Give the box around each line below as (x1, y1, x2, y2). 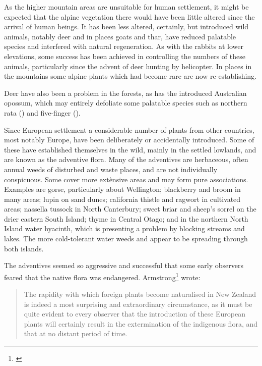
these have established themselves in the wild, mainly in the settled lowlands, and (4, 144, 256, 154)
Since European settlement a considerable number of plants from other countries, (4, 124, 254, 135)
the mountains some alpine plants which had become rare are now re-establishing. (4, 71, 257, 81)
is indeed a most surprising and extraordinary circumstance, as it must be (24, 298, 252, 309)
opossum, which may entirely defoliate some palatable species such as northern (4, 97, 247, 108)
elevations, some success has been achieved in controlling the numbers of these (4, 50, 245, 61)
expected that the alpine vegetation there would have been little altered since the (4, 11, 255, 22)
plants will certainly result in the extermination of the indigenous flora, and (24, 318, 258, 329)
